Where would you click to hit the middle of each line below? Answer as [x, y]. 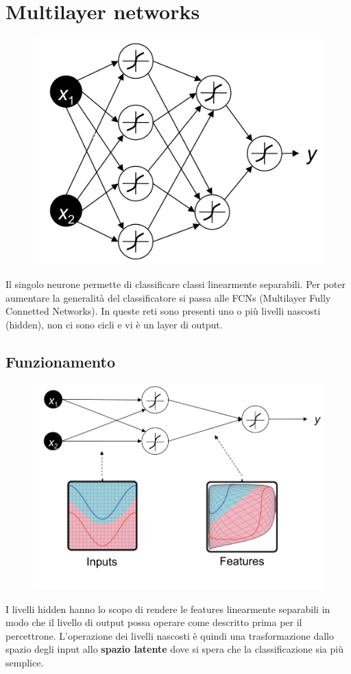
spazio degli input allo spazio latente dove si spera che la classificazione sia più [174, 649]
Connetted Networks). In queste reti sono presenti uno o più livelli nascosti [163, 311]
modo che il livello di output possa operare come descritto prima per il [154, 622]
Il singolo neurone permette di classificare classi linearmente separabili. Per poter [175, 284]
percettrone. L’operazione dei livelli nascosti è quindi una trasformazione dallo [170, 635]
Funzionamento [61, 361]
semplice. [25, 662]
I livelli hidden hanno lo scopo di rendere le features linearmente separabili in [168, 609]
